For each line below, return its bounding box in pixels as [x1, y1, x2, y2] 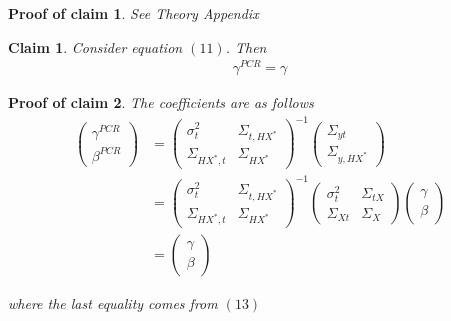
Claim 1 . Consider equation [8, 36, 183, 57]
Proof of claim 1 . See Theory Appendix [8, 3, 259, 23]
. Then [225, 36, 267, 57]
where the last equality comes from [8, 293, 218, 314]
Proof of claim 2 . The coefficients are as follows [8, 92, 314, 113]
